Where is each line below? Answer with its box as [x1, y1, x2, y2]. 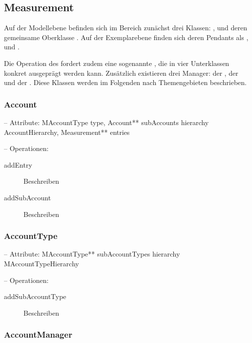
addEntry [4, 159, 32, 170]
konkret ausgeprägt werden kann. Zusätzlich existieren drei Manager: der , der [4, 67, 238, 78]
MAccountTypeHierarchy [4, 258, 79, 268]
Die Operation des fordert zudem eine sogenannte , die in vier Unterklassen [4, 58, 230, 68]
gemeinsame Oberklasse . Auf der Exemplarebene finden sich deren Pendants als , [4, 32, 249, 42]
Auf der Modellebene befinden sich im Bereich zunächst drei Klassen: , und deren [4, 22, 248, 33]
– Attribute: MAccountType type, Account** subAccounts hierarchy [4, 117, 209, 127]
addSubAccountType [4, 291, 66, 301]
